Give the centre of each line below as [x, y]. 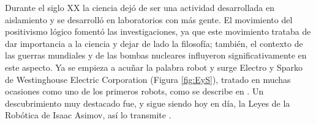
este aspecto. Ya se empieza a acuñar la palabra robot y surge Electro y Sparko [154, 67]
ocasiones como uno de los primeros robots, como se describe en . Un [134, 91]
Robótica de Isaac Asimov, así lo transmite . [88, 115]
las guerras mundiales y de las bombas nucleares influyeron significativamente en [156, 55]
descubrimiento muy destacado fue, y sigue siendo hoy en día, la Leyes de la [148, 103]
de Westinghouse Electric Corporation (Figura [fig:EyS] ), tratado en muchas [148, 79]
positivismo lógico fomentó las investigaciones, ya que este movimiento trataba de [158, 31]
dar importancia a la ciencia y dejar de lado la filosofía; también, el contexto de [154, 43]
